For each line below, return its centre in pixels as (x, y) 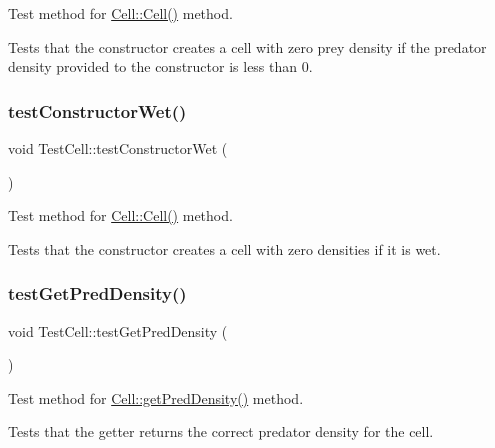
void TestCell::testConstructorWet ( (118, 148)
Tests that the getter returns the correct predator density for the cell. (221, 431)
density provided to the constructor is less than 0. (160, 66)
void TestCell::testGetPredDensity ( (118, 330)
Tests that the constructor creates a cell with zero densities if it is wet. (224, 248)
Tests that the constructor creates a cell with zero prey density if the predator (247, 46)
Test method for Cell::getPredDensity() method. (156, 397)
